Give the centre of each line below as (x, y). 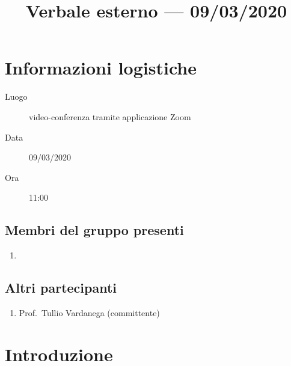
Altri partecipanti (61, 288)
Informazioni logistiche (101, 68)
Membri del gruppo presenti (94, 230)
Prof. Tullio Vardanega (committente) (89, 312)
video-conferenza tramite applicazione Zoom (110, 116)
